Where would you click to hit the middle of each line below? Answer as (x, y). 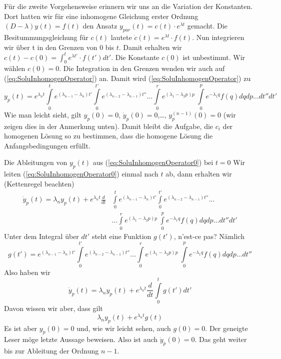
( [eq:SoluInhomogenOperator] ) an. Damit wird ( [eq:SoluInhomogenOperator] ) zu (127, 78)
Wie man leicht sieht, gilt (43, 114)
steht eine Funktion (121, 236)
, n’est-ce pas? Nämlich (209, 236)
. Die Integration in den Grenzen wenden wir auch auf (142, 68)
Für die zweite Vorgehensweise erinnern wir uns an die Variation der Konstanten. (128, 6)
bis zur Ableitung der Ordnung (51, 351)
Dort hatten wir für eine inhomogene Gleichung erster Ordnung (101, 16)
